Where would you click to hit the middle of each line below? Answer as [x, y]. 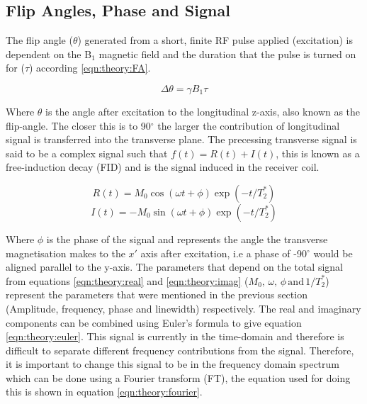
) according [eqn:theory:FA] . [90, 68]
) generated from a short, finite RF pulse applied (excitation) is [215, 40]
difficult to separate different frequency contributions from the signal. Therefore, [180, 350]
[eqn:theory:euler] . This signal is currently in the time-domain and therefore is [175, 336]
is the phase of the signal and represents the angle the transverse [187, 239]
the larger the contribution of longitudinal [249, 125]
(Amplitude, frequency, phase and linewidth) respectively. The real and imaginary [183, 308]
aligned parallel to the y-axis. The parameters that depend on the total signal [174, 267]
